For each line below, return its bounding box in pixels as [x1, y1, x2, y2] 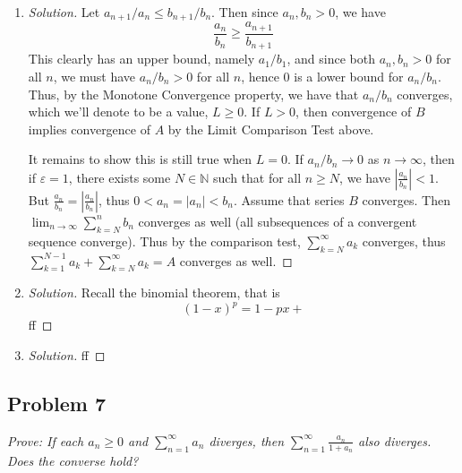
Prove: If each [7, 431, 84, 450]
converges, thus [362, 231, 446, 250]
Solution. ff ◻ [28, 346, 106, 365]
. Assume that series [233, 190, 345, 209]
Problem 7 [7, 390, 106, 417]
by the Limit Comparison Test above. [167, 119, 374, 138]
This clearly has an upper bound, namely [28, 49, 255, 68]
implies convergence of [28, 119, 151, 138]
